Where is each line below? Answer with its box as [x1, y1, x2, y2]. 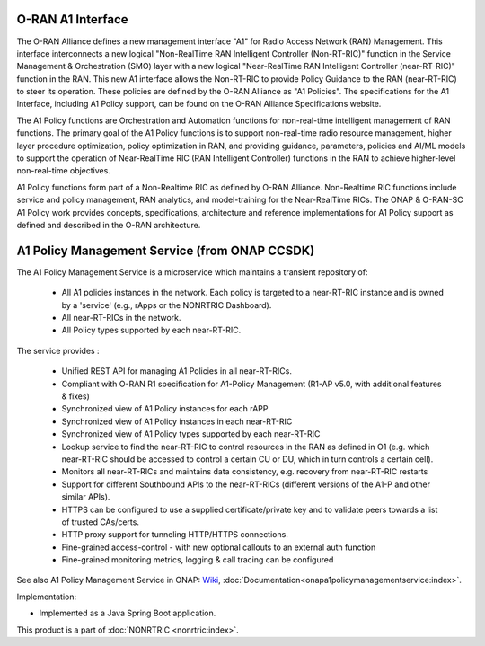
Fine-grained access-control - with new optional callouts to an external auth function [61, 542, 376, 553]
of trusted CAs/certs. [61, 517, 139, 527]
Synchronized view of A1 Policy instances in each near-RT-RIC [61, 416, 293, 427]
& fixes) [61, 391, 90, 402]
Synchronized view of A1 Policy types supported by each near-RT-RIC [61, 429, 321, 439]
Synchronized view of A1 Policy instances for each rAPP [61, 403, 269, 414]
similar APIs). [61, 491, 110, 502]
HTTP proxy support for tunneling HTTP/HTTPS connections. [61, 529, 289, 540]
